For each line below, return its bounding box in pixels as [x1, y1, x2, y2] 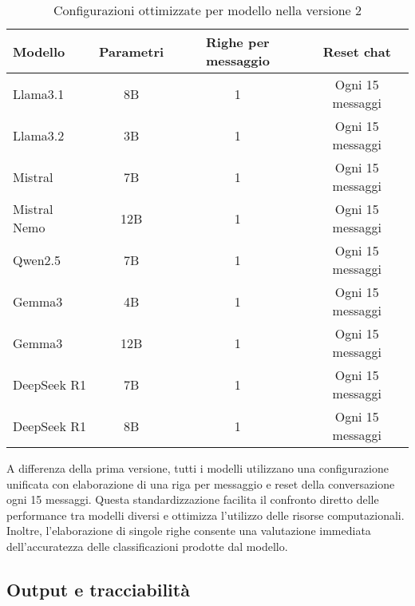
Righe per [206, 33, 270, 51]
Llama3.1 [13, 84, 65, 103]
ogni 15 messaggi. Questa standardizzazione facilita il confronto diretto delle [6, 491, 379, 508]
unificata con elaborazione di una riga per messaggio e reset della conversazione [6, 475, 395, 492]
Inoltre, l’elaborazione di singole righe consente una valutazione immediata [6, 522, 371, 539]
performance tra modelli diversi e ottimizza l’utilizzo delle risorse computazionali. [6, 506, 405, 523]
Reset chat [322, 42, 391, 61]
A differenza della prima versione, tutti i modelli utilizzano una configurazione [6, 460, 389, 476]
